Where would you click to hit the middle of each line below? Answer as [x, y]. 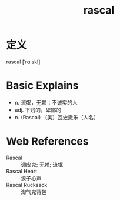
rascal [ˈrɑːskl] [23, 62]
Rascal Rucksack [27, 185]
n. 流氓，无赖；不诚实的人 [46, 102]
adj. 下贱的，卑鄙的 [38, 110]
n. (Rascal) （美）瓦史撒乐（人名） [56, 117]
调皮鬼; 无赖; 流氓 [42, 165]
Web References [48, 141]
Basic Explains [42, 86]
